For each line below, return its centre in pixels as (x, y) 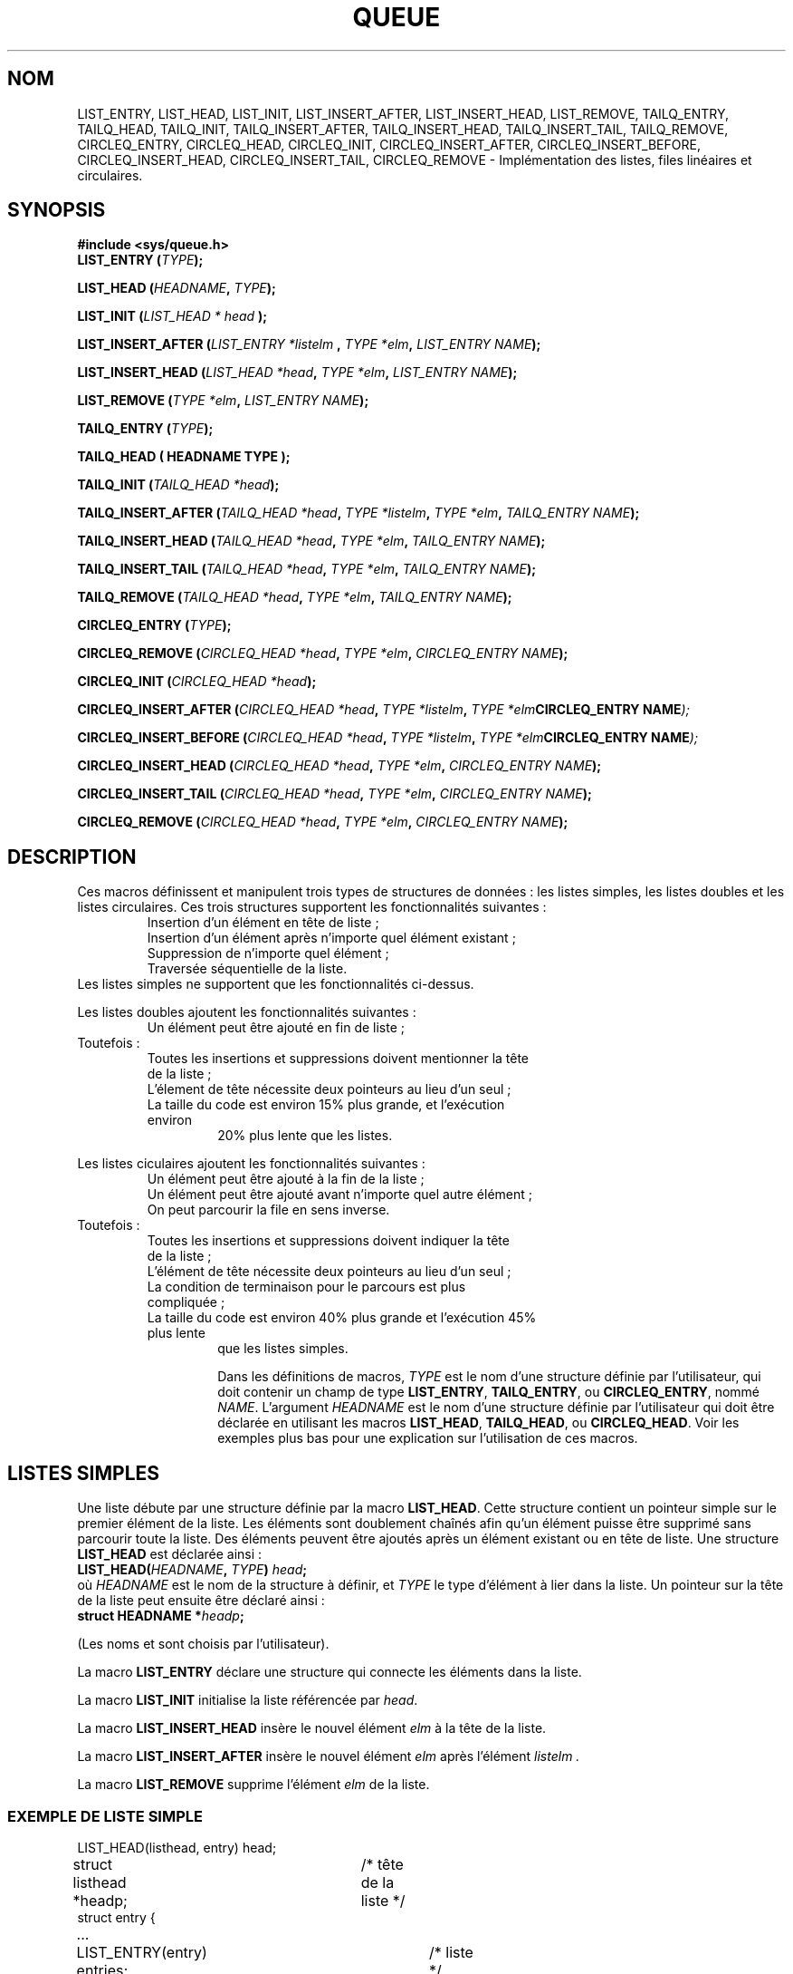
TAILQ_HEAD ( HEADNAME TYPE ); (184, 457)
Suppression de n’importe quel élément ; (268, 953)
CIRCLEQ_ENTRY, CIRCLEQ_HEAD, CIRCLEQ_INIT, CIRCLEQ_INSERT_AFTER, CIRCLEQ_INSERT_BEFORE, (389, 144)
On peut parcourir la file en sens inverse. (268, 1210)
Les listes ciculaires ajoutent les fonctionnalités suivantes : (251, 1164)
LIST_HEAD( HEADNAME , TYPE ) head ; (192, 1570)
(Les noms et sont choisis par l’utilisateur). (203, 1644)
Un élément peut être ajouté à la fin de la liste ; (286, 1179)
